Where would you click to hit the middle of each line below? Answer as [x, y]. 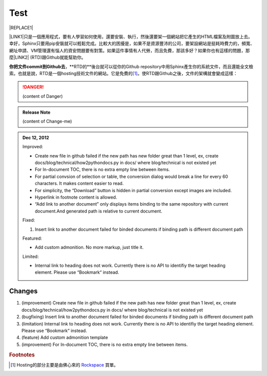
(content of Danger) [43, 96]
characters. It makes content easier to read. [79, 183]
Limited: [31, 256]
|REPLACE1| [21, 28]
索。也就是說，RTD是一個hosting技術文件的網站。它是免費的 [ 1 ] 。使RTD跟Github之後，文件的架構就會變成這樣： [123, 73]
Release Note [36, 112]
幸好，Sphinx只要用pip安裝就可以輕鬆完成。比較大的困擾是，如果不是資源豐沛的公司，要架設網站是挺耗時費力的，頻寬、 [132, 43]
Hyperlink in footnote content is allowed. [76, 197]
